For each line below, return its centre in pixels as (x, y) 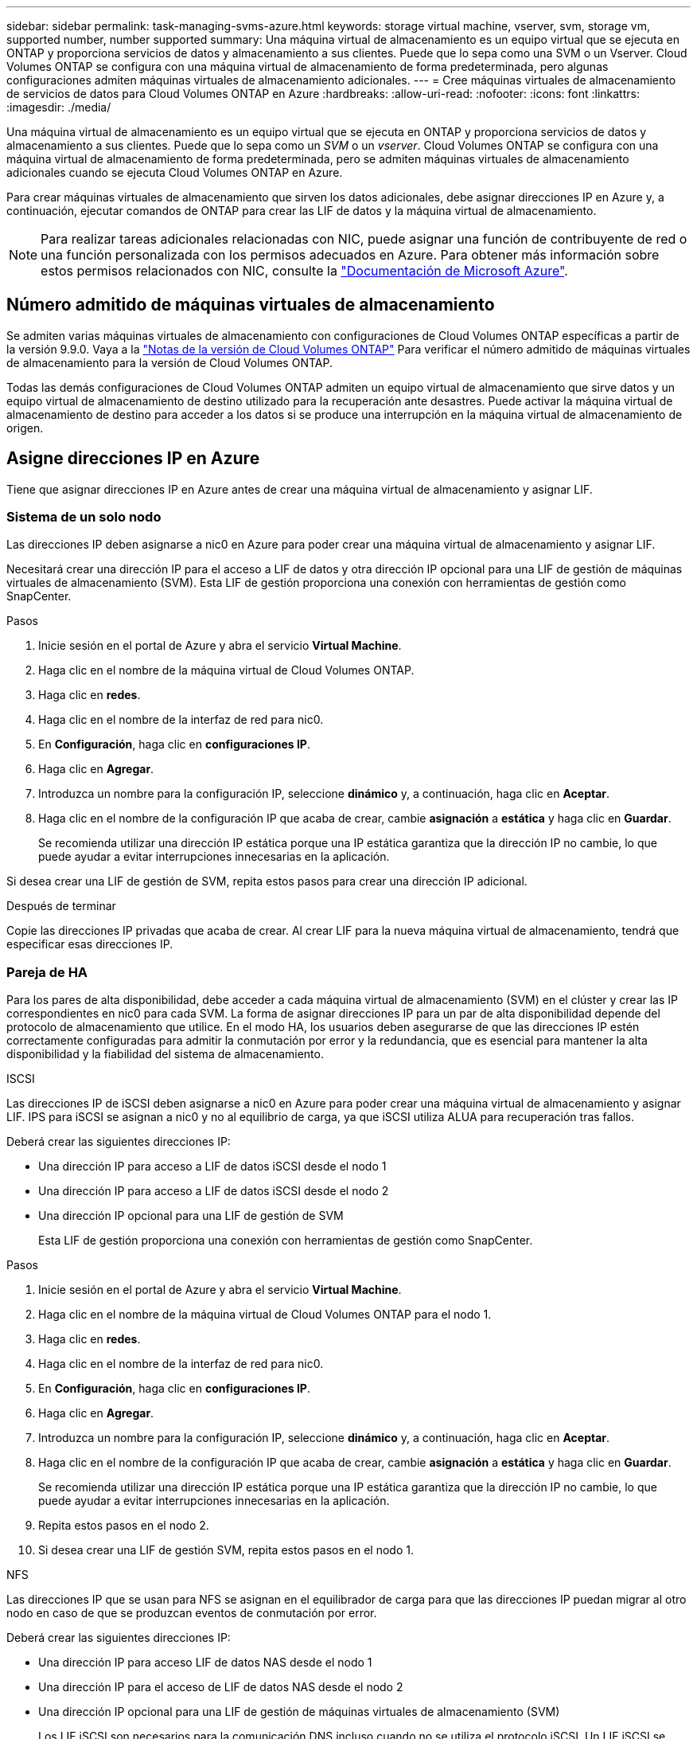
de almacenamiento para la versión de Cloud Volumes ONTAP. (169, 362)
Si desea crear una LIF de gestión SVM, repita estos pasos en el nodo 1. (226, 1550)
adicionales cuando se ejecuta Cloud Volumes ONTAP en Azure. (175, 172)
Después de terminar (61, 906)
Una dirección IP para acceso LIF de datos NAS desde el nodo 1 (205, 1663)
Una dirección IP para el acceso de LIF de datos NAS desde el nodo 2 (221, 1687)
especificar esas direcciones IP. (90, 944)
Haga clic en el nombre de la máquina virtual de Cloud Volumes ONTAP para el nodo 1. (265, 1315)
